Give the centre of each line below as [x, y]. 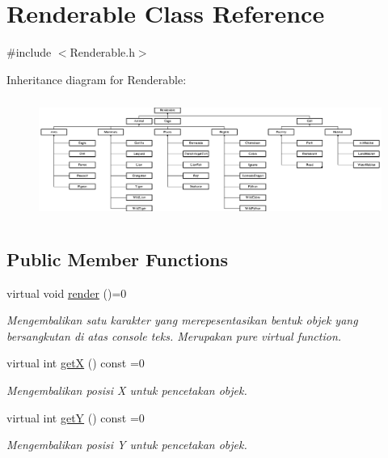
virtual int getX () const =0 [76, 363]
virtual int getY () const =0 [76, 417]
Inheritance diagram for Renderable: [97, 79]
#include [29, 52]
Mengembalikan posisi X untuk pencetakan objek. [127, 390]
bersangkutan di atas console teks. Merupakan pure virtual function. [174, 335]
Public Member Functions [117, 259]
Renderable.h [102, 52]
